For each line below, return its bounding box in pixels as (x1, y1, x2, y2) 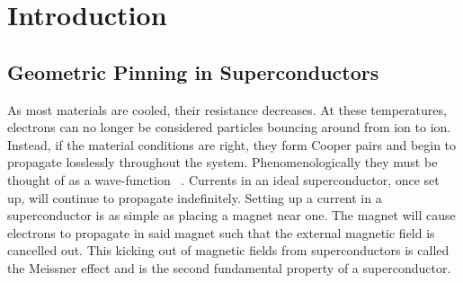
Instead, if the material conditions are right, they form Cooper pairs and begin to (7, 135, 457, 154)
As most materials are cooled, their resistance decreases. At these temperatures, (7, 100, 447, 119)
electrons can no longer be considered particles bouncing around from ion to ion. (7, 118, 451, 137)
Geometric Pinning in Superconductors (7, 57, 379, 85)
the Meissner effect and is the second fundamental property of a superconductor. (7, 258, 451, 277)
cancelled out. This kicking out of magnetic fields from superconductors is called (7, 241, 450, 260)
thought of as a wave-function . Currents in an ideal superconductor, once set (7, 170, 440, 189)
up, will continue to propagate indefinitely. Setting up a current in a (7, 188, 382, 207)
